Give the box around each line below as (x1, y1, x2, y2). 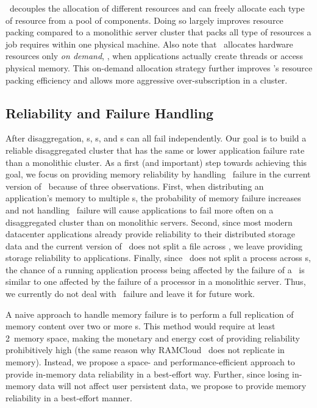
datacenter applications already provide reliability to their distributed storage (5, 227, 296, 240)
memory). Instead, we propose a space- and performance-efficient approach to (5, 356, 295, 368)
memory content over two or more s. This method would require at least (5, 320, 276, 332)
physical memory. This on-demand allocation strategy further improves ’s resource (5, 61, 313, 74)
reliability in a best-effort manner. (5, 391, 132, 404)
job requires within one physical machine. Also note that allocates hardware (5, 37, 293, 50)
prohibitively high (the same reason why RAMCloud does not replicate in (5, 343, 285, 356)
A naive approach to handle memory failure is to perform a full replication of (5, 307, 294, 320)
